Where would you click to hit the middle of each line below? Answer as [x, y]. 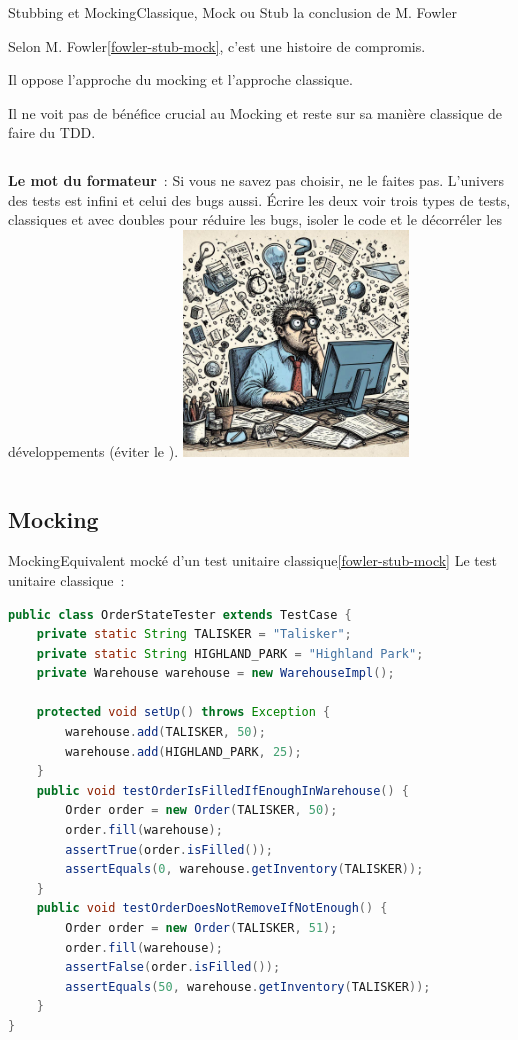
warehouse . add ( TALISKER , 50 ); [165, 732]
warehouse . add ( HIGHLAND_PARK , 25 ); [183, 751]
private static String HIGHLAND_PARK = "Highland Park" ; [230, 653]
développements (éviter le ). [93, 450]
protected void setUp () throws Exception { [183, 712]
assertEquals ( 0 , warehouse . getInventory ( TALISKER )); [244, 869]
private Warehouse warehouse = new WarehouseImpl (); [215, 673]
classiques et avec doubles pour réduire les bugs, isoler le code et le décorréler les [255, 219]
